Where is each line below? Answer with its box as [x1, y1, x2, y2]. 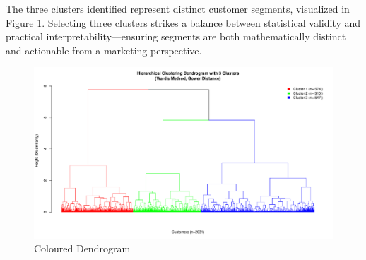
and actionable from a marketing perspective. [6, 42, 202, 57]
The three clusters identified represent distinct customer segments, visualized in [6, 1, 350, 16]
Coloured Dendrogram [34, 241, 131, 256]
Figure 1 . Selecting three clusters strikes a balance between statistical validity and [6, 15, 361, 30]
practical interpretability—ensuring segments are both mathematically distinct [6, 29, 346, 44]
